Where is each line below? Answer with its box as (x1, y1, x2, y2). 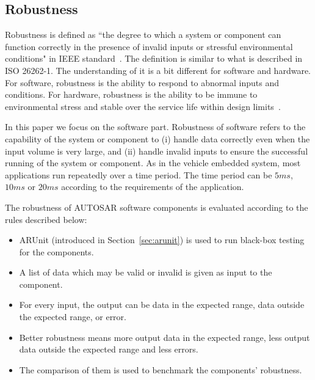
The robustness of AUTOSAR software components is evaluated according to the (5, 200, 308, 213)
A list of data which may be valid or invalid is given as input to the (19, 266, 272, 279)
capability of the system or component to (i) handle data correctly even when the (5, 132, 310, 145)
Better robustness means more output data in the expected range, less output (19, 331, 310, 343)
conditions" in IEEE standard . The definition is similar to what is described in (5, 52, 303, 65)
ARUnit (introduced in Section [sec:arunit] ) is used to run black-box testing (19, 233, 305, 246)
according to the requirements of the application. (61, 180, 244, 193)
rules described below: (5, 213, 87, 225)
